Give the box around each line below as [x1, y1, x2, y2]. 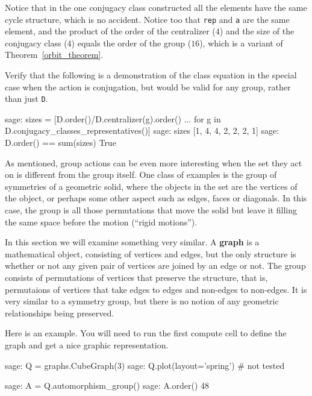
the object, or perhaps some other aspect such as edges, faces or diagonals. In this [5, 192, 307, 204]
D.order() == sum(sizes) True [5, 136, 116, 149]
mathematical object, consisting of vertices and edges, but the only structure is [5, 247, 296, 260]
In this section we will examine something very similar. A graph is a [5, 236, 260, 248]
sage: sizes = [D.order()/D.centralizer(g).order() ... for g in [5, 112, 221, 125]
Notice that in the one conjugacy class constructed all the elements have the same [5, 1, 307, 13]
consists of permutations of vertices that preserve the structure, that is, [5, 271, 268, 283]
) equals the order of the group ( [71, 36, 192, 49]
